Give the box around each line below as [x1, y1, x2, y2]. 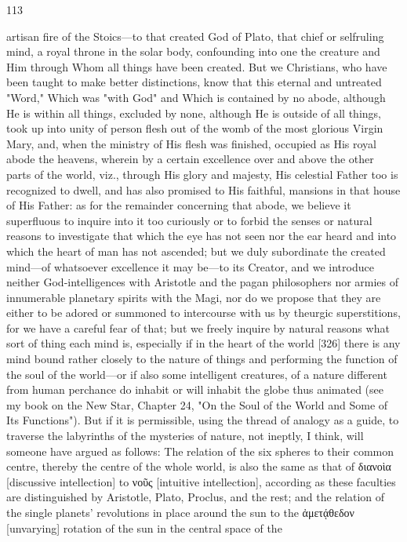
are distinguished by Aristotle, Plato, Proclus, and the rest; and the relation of [6, 489, 385, 505]
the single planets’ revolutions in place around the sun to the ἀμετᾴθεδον [6, 504, 354, 520]
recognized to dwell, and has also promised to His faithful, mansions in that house [6, 181, 401, 198]
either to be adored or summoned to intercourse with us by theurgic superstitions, [6, 304, 401, 321]
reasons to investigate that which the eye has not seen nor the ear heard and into [6, 227, 397, 244]
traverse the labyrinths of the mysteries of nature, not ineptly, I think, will [6, 427, 364, 444]
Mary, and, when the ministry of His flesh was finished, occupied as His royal [6, 135, 376, 151]
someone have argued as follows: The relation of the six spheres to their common [6, 442, 394, 459]
